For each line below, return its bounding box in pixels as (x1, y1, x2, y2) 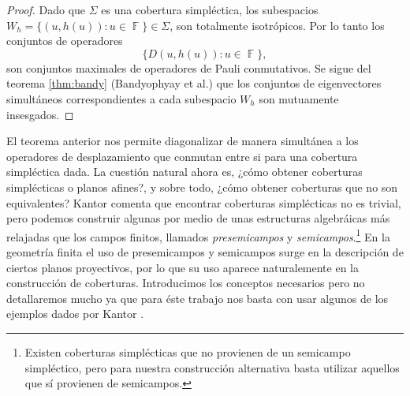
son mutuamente (259, 90, 339, 106)
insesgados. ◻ (6, 106, 74, 122)
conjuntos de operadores (6, 32, 123, 49)
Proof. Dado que (6, 2, 86, 17)
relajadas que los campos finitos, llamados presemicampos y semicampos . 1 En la (6, 226, 390, 245)
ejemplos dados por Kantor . (6, 305, 144, 322)
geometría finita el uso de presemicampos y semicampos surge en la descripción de (6, 243, 404, 260)
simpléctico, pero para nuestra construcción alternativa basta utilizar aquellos (24, 359, 400, 375)
